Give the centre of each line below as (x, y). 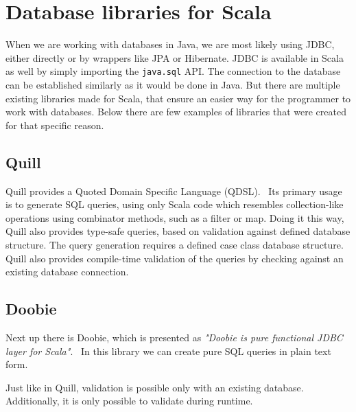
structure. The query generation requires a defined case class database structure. (175, 244)
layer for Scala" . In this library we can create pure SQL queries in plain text (168, 351)
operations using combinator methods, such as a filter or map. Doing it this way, (175, 217)
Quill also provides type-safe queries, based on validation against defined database (178, 231)
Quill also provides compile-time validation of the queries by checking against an (175, 258)
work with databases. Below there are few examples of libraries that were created (176, 112)
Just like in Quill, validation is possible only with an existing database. (155, 387)
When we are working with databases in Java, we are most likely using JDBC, (170, 44)
